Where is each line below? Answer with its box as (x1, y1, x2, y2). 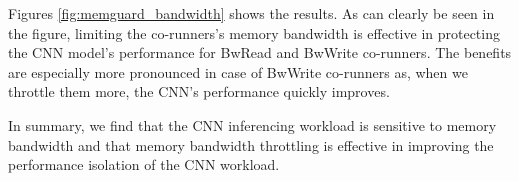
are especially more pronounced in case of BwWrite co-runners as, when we (8, 61, 468, 82)
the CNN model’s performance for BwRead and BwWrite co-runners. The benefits (8, 42, 512, 63)
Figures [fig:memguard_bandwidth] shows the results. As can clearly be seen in (8, 3, 495, 23)
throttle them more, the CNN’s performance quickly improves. (8, 81, 390, 102)
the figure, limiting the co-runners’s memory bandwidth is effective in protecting (8, 22, 500, 43)
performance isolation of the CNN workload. (8, 154, 280, 175)
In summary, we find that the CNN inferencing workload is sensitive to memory (8, 114, 497, 135)
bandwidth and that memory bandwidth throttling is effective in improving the (8, 134, 494, 155)
